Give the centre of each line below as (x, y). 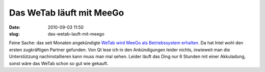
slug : (14, 34)
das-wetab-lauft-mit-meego (76, 34)
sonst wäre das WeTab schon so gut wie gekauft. (59, 63)
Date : (15, 27)
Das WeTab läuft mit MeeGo (66, 13)
